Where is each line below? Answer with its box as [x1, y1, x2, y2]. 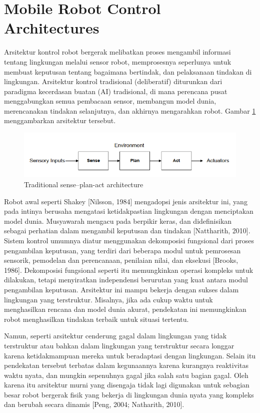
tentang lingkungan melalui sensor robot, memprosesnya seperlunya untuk [4, 56, 231, 67]
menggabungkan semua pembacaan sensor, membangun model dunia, [4, 96, 216, 106]
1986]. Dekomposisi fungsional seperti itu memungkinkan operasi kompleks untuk [4, 264, 253, 275]
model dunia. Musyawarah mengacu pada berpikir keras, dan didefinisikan [4, 215, 232, 226]
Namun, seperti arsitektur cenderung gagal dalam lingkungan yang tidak [4, 330, 227, 341]
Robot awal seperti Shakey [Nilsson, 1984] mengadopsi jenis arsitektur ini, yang [4, 196, 247, 206]
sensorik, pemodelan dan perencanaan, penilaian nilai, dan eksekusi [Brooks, [4, 255, 238, 265]
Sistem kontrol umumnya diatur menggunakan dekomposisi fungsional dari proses [4, 235, 254, 245]
